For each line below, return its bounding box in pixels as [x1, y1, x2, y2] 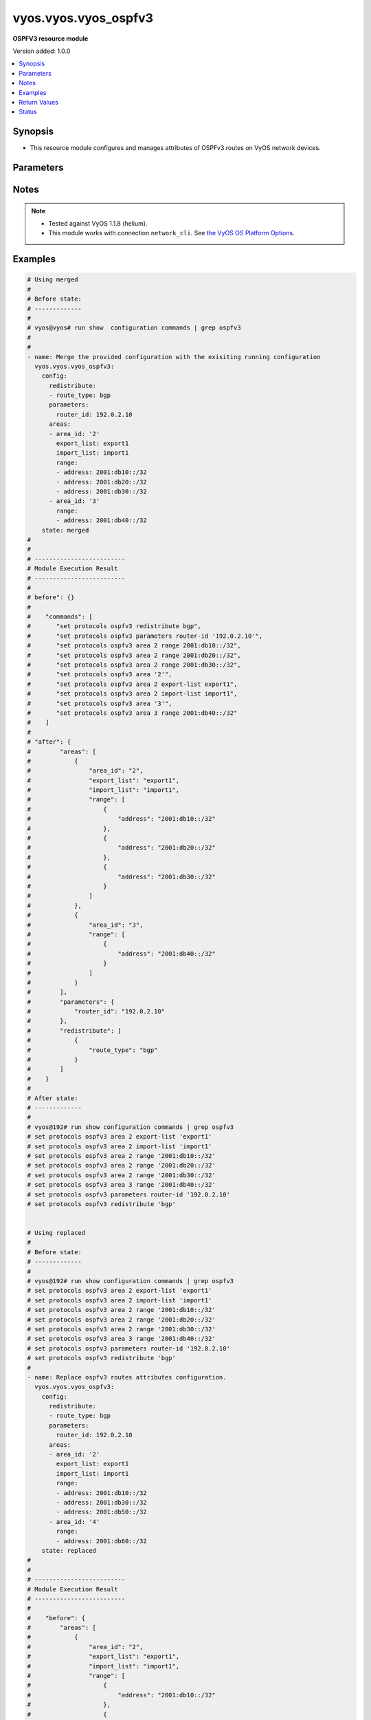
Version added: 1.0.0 [12, 47, 71, 55]
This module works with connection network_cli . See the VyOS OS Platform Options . [48, 229, 295, 237]
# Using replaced [27, 1229, 86, 1237]
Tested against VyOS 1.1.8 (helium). [48, 219, 148, 227]
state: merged [41, 526, 89, 534]
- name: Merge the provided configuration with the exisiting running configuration [27, 353, 321, 361]
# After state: [27, 1094, 78, 1102]
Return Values [19, 98, 58, 106]
